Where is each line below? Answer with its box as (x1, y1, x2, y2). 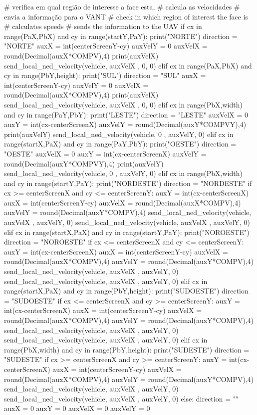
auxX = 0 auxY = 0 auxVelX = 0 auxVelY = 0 (4, 403, 150, 413)
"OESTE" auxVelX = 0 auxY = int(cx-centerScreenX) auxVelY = (4, 148, 207, 158)
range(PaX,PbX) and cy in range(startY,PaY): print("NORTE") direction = (4, 30, 238, 41)
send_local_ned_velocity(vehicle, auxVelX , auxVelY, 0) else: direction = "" (4, 393, 239, 403)
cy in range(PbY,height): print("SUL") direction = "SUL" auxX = (4, 70, 206, 80)
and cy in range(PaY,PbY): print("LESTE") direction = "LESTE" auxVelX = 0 (4, 109, 248, 119)
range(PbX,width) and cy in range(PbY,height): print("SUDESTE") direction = (4, 344, 250, 354)
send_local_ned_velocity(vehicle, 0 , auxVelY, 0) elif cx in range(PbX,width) (4, 168, 243, 178)
